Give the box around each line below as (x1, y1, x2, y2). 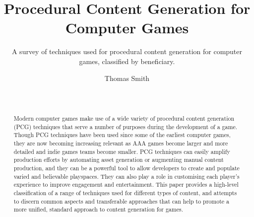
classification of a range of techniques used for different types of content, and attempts (13, 188, 237, 197)
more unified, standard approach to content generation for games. (13, 205, 183, 214)
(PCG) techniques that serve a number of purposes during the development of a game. (13, 122, 237, 131)
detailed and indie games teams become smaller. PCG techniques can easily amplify (13, 147, 230, 155)
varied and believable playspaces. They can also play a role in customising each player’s (13, 172, 240, 180)
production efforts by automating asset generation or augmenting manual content (13, 155, 224, 164)
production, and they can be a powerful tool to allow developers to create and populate (13, 164, 240, 172)
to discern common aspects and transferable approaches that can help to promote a (13, 197, 229, 205)
